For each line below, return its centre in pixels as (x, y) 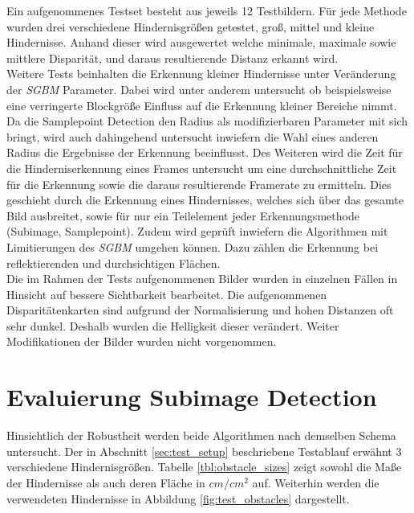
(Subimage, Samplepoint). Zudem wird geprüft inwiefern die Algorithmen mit (197, 231)
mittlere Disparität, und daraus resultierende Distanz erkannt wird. (172, 57)
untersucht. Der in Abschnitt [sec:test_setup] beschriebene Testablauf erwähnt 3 (204, 451)
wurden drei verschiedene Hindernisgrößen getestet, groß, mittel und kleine (191, 26)
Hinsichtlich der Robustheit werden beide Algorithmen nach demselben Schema (201, 435)
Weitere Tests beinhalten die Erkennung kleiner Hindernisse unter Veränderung (201, 74)
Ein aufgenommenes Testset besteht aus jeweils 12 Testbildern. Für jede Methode (207, 10)
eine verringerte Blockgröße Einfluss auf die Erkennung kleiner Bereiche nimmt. (202, 105)
